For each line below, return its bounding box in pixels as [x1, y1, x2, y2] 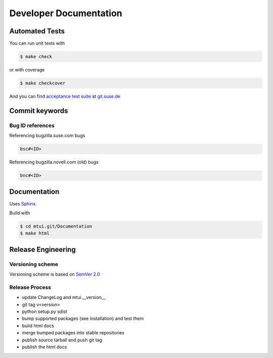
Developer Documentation [9, 8, 122, 19]
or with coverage [9, 67, 45, 73]
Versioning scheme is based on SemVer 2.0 [9, 271, 101, 278]
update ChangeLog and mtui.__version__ [22, 294, 106, 300]
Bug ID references [9, 122, 55, 129]
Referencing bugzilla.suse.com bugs [9, 132, 85, 139]
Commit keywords [9, 106, 68, 115]
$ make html [20, 231, 50, 236]
